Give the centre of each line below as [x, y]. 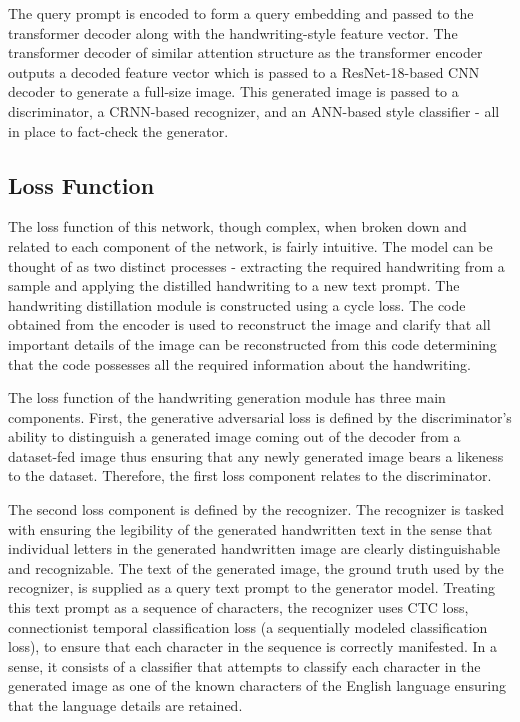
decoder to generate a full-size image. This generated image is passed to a [233, 91]
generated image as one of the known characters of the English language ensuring [257, 685]
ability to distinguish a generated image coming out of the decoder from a [234, 436]
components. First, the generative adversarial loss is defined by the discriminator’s [260, 416]
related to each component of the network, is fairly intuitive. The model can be [250, 245]
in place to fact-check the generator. [118, 130]
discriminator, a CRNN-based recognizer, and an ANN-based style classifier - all [254, 110]
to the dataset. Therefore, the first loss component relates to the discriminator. [250, 475]
